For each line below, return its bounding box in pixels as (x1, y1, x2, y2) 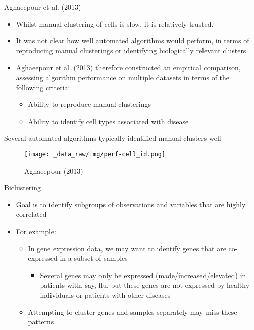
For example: (16, 226, 56, 236)
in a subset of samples (60, 253, 128, 263)
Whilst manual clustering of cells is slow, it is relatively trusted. (16, 18, 214, 29)
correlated (16, 209, 47, 219)
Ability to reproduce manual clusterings (28, 99, 151, 109)
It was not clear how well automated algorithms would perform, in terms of (16, 35, 249, 46)
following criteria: (16, 82, 70, 92)
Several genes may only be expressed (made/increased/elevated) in (40, 269, 246, 280)
